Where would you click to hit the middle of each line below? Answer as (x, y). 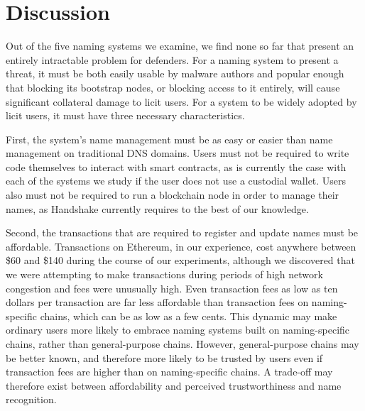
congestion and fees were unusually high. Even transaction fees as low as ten (172, 288)
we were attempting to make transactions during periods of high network (164, 274)
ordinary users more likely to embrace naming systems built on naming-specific (178, 330)
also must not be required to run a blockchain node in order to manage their (173, 195)
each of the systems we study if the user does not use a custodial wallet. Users (176, 181)
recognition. (31, 399)
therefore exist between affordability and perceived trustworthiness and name (174, 385)
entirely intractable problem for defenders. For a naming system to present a (172, 59)
